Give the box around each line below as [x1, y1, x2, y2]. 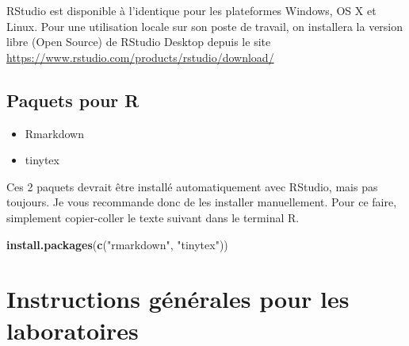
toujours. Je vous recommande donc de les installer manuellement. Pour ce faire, [6, 194, 397, 210]
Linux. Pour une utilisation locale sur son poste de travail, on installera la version [6, 17, 403, 34]
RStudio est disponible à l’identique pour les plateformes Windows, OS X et [6, 2, 377, 18]
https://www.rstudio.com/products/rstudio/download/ [6, 48, 274, 65]
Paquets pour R [6, 87, 140, 112]
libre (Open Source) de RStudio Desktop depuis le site [6, 33, 271, 50]
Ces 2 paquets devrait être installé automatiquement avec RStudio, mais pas [6, 178, 378, 194]
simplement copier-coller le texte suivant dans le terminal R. [6, 209, 300, 225]
